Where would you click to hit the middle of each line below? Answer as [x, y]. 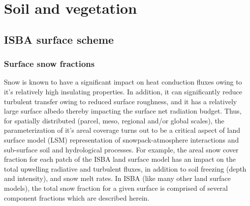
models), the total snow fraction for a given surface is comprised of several [116, 188]
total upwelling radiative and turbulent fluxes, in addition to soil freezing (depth [125, 168]
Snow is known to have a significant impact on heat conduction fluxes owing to [123, 82]
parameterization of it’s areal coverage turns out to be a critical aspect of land [122, 130]
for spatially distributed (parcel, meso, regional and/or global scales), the [114, 120]
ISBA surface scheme [59, 39]
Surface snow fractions [49, 64]
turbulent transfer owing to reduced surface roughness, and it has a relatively [121, 101]
